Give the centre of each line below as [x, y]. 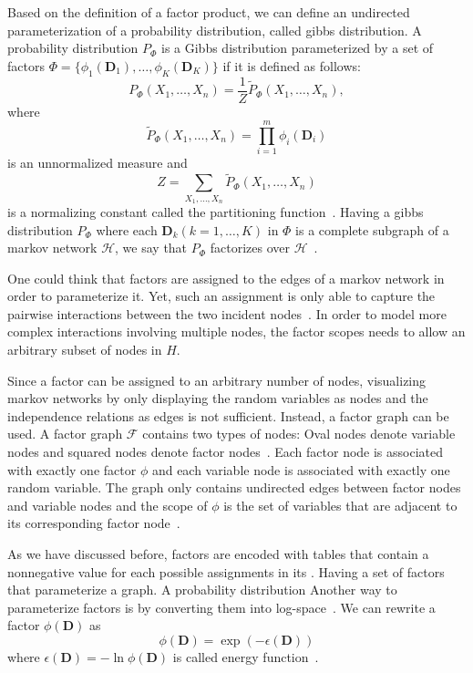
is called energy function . [246, 656]
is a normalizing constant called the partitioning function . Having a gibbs [216, 211]
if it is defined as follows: [292, 65]
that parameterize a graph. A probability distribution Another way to [202, 590]
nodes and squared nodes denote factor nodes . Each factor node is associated [226, 452]
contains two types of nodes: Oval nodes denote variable [299, 434]
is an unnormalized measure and [98, 163]
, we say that [151, 248]
